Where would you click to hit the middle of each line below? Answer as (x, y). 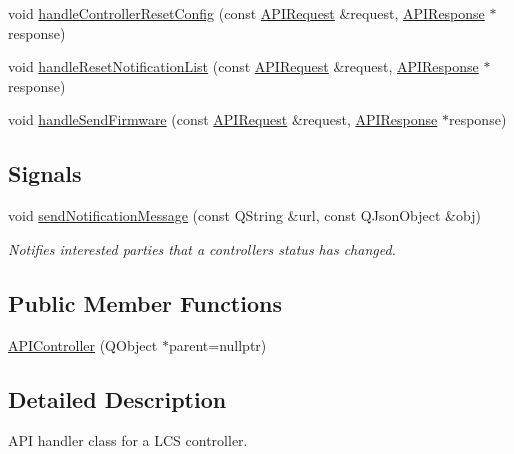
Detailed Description (117, 398)
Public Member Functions (145, 302)
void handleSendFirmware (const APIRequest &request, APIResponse (223, 119)
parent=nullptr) (217, 344)
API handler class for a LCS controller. (128, 440)
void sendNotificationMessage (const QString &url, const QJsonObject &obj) (244, 215)
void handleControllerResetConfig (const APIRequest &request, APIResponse (246, 13)
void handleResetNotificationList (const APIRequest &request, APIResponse (243, 66)
